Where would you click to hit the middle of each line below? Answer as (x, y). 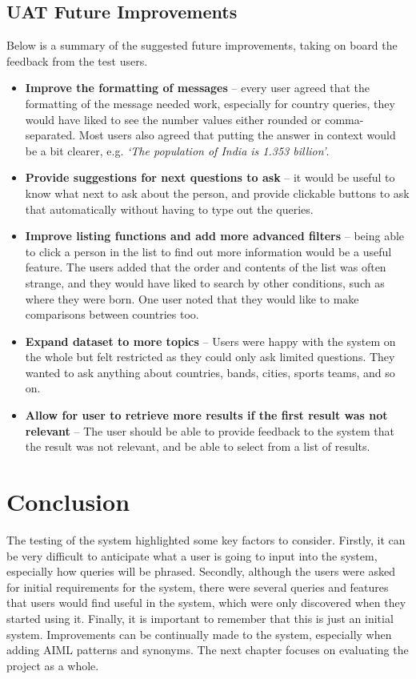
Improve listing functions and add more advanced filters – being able (215, 236)
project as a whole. (53, 665)
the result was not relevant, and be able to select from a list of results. (198, 446)
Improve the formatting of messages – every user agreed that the (197, 88)
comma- (344, 119)
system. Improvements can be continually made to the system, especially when (199, 634)
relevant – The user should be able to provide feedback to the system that (210, 430)
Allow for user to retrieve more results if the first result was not (206, 415)
